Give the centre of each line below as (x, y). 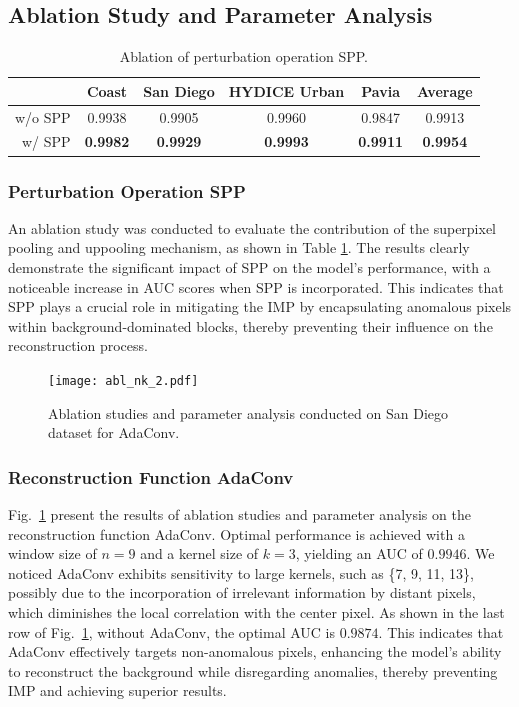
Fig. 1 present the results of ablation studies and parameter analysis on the (239, 514)
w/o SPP (43, 116)
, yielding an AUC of (359, 553)
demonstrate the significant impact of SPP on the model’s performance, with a (249, 266)
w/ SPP (46, 141)
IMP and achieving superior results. (117, 690)
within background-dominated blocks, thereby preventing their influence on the (250, 325)
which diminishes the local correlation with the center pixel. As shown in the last (256, 611)
